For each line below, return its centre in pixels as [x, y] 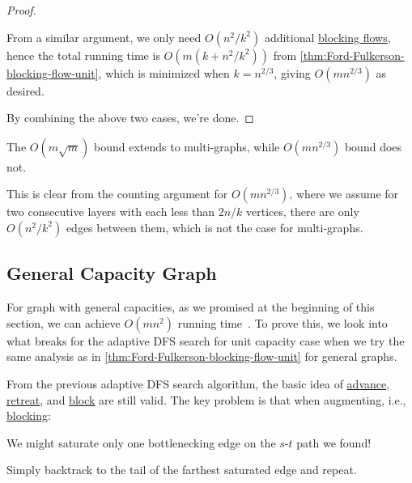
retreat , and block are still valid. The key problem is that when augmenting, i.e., [206, 399]
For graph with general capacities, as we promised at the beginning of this [191, 307]
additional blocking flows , [327, 37]
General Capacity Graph [112, 273]
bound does [373, 146]
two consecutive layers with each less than [110, 212]
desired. [25, 90]
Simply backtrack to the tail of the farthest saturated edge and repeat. [182, 470]
